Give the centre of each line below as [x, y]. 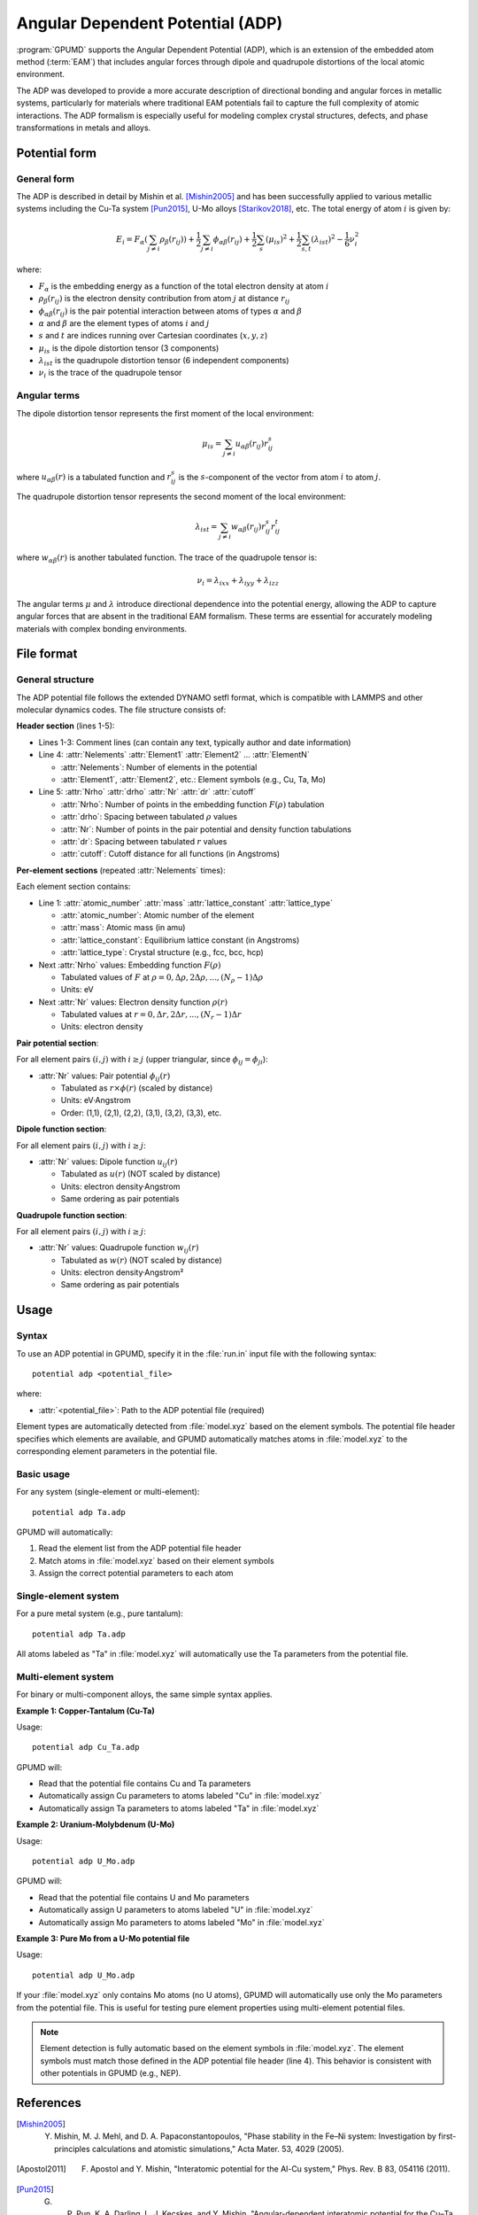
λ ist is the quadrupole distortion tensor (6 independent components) [164, 361]
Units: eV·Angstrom [96, 1100]
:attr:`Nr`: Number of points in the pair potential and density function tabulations [206, 829]
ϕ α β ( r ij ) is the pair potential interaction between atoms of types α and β [170, 312]
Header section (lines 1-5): [66, 726]
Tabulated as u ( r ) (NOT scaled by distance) [141, 1174]
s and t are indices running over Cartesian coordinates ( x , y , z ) [153, 336]
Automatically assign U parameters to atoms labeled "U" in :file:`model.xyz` [176, 1910]
